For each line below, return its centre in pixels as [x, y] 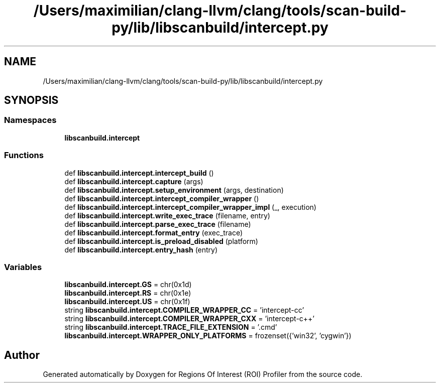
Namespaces [30, 120]
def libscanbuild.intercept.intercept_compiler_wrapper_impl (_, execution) [190, 207]
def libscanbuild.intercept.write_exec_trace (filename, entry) [167, 215]
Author [22, 355]
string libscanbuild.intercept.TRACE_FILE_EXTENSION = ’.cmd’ [171, 327]
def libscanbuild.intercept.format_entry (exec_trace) [154, 232]
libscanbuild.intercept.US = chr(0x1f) [127, 302]
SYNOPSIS [31, 100]
